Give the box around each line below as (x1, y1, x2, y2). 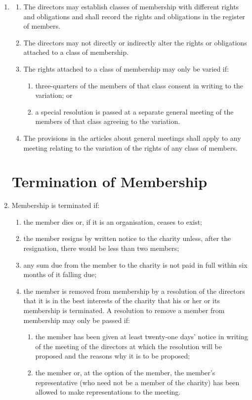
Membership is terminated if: (11, 200, 100, 210)
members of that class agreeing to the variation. (35, 116, 180, 126)
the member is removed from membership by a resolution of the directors (23, 285, 245, 296)
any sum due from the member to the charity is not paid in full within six (23, 259, 248, 270)
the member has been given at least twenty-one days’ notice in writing (35, 331, 248, 342)
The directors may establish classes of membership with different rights (23, 1, 239, 11)
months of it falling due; (23, 269, 97, 280)
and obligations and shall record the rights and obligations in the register (23, 11, 245, 21)
